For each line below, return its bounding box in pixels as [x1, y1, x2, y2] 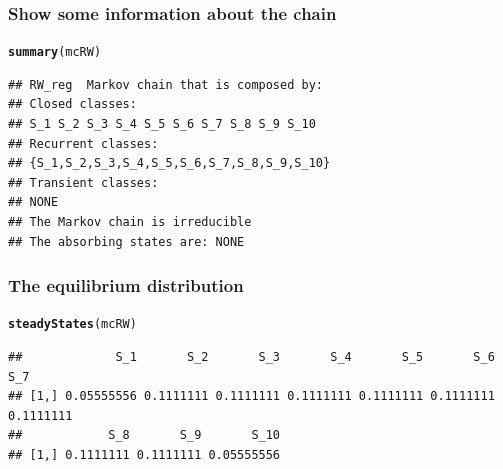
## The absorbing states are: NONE [8, 234, 245, 249]
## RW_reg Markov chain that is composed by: [8, 77, 323, 92]
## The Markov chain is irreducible [8, 215, 252, 230]
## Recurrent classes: [8, 136, 159, 151]
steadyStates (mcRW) [8, 317, 137, 332]
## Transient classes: [8, 175, 159, 190]
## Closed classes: [8, 97, 137, 112]
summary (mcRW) [8, 45, 102, 60]
